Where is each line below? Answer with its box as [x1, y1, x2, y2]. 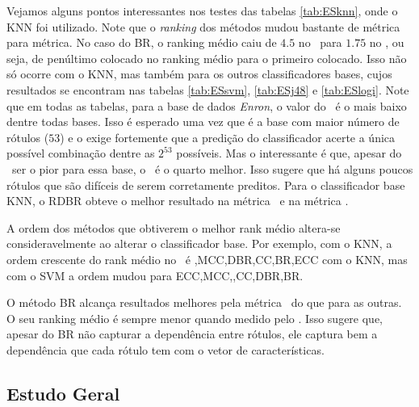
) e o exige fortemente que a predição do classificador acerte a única [60, 128, 396, 145]
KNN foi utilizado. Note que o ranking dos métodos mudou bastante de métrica [6, 18, 400, 35]
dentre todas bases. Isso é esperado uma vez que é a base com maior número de [6, 113, 400, 130]
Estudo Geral [6, 380, 120, 405]
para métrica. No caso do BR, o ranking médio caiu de [6, 34, 277, 51]
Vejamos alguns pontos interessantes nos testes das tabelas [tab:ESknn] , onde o [6, 2, 398, 19]
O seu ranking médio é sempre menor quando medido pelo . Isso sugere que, [6, 309, 383, 326]
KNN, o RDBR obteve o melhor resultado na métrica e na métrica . [6, 192, 349, 209]
